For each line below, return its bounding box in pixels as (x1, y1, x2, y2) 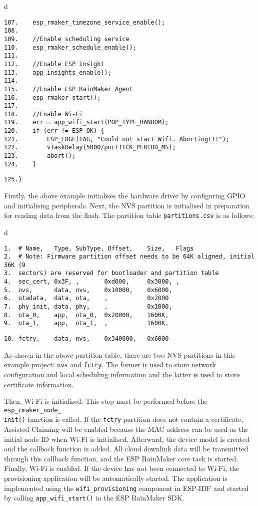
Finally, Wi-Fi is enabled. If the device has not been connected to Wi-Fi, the (4, 463, 239, 473)
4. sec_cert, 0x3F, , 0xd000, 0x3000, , (4, 278, 179, 286)
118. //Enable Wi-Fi (4, 110, 83, 118)
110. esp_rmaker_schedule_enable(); (4, 44, 136, 51)
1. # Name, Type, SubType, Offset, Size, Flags (4, 244, 194, 252)
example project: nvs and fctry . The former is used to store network (4, 359, 216, 370)
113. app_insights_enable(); (4, 69, 111, 76)
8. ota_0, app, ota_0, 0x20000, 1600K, (4, 311, 169, 319)
